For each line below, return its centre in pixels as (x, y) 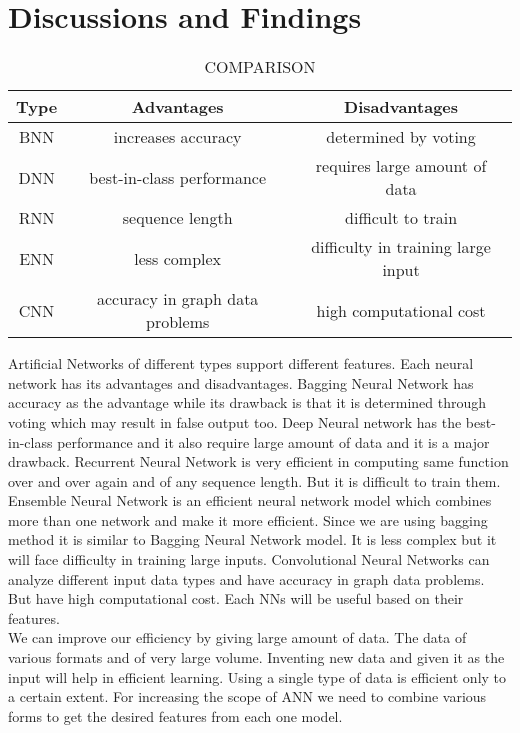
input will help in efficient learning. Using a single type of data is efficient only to (257, 676)
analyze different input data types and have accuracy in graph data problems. (246, 578)
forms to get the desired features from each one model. (175, 715)
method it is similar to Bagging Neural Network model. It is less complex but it (252, 539)
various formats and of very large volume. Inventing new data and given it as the (256, 657)
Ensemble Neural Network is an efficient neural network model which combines (250, 500)
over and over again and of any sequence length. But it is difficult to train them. (254, 480)
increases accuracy (177, 137)
